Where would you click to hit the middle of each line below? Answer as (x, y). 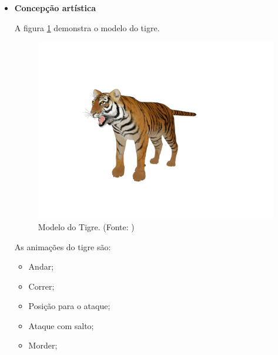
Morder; (43, 345)
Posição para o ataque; (69, 306)
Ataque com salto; (61, 325)
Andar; (41, 266)
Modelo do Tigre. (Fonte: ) (86, 226)
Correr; (41, 286)
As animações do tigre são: (63, 246)
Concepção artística (55, 8)
